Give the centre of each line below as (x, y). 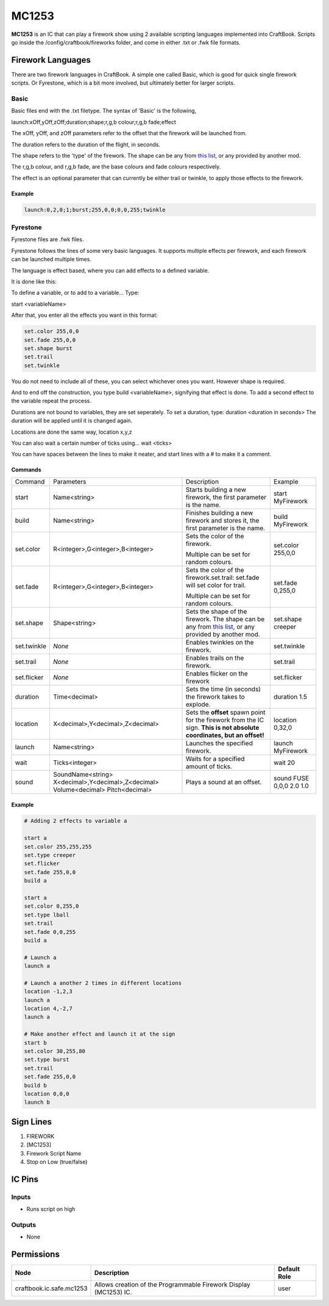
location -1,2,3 (48, 992)
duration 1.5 (290, 696)
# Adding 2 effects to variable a (76, 821)
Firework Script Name (54, 1153)
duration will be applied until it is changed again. (72, 421)
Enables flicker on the (217, 673)
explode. (198, 704)
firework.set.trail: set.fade (222, 577)
